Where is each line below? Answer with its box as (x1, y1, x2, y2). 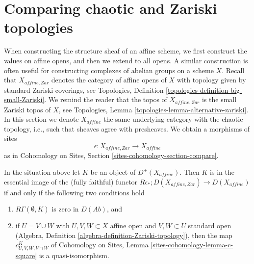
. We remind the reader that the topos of (44, 94, 167, 105)
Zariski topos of (4, 104, 51, 114)
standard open (188, 220, 231, 231)
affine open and (110, 220, 156, 231)
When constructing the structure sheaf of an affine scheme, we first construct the (4, 46, 247, 56)
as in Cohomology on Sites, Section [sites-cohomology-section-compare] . (4, 150, 219, 160)
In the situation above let (4, 167, 80, 177)
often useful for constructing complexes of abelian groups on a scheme (4, 65, 214, 75)
